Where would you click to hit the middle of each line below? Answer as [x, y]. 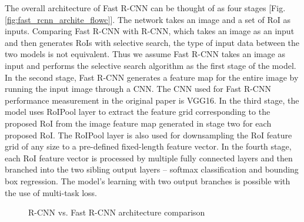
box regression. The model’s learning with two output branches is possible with [148, 180]
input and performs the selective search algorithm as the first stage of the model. [151, 65]
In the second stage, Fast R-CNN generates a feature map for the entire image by [152, 77]
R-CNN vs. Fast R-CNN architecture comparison [117, 212]
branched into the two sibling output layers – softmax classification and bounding [152, 169]
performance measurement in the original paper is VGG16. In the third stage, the [152, 100]
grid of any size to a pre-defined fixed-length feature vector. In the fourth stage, [148, 146]
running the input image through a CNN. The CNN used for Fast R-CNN [138, 89]
